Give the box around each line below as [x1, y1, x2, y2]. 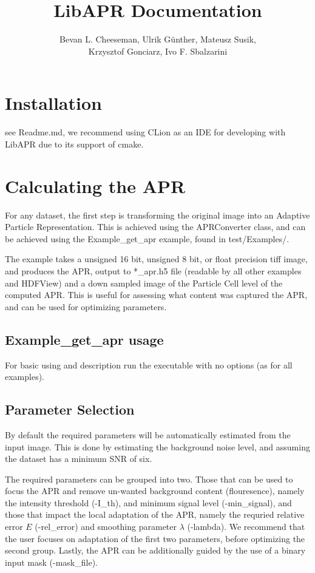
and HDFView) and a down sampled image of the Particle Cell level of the [5, 276, 283, 289]
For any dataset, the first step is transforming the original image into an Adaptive [5, 208, 310, 221]
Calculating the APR [5, 173, 186, 198]
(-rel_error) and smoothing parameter [35, 520, 177, 533]
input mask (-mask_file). [5, 555, 98, 568]
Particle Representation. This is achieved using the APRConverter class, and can [5, 220, 306, 233]
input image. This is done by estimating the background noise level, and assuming [5, 440, 310, 453]
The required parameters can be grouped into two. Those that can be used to [5, 472, 293, 485]
